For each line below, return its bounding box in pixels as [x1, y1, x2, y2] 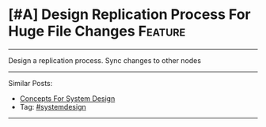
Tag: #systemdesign [19, 102, 86, 111]
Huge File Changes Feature [8, 22, 186, 40]
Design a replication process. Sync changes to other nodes [8, 55, 202, 65]
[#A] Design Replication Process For [8, 6, 251, 24]
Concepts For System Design [19, 93, 116, 103]
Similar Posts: [8, 78, 53, 88]
